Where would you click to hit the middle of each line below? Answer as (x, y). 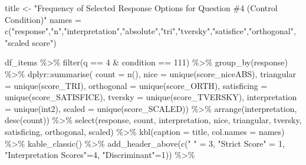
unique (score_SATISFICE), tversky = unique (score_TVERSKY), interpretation (151, 97)
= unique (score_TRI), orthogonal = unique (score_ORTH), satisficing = (136, 85)
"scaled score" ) (31, 42)
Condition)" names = (43, 19)
